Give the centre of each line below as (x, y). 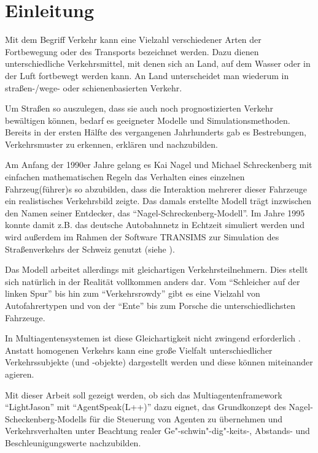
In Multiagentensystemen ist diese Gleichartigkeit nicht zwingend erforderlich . (153, 338)
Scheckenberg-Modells (46, 418)
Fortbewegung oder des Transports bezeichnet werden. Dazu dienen (132, 51)
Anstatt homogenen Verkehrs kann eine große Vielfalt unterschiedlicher (139, 350)
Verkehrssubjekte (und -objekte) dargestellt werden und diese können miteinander (159, 362)
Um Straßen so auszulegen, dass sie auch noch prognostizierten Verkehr (139, 108)
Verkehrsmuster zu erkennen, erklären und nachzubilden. (111, 144)
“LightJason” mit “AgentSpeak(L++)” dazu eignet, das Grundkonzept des (145, 407)
